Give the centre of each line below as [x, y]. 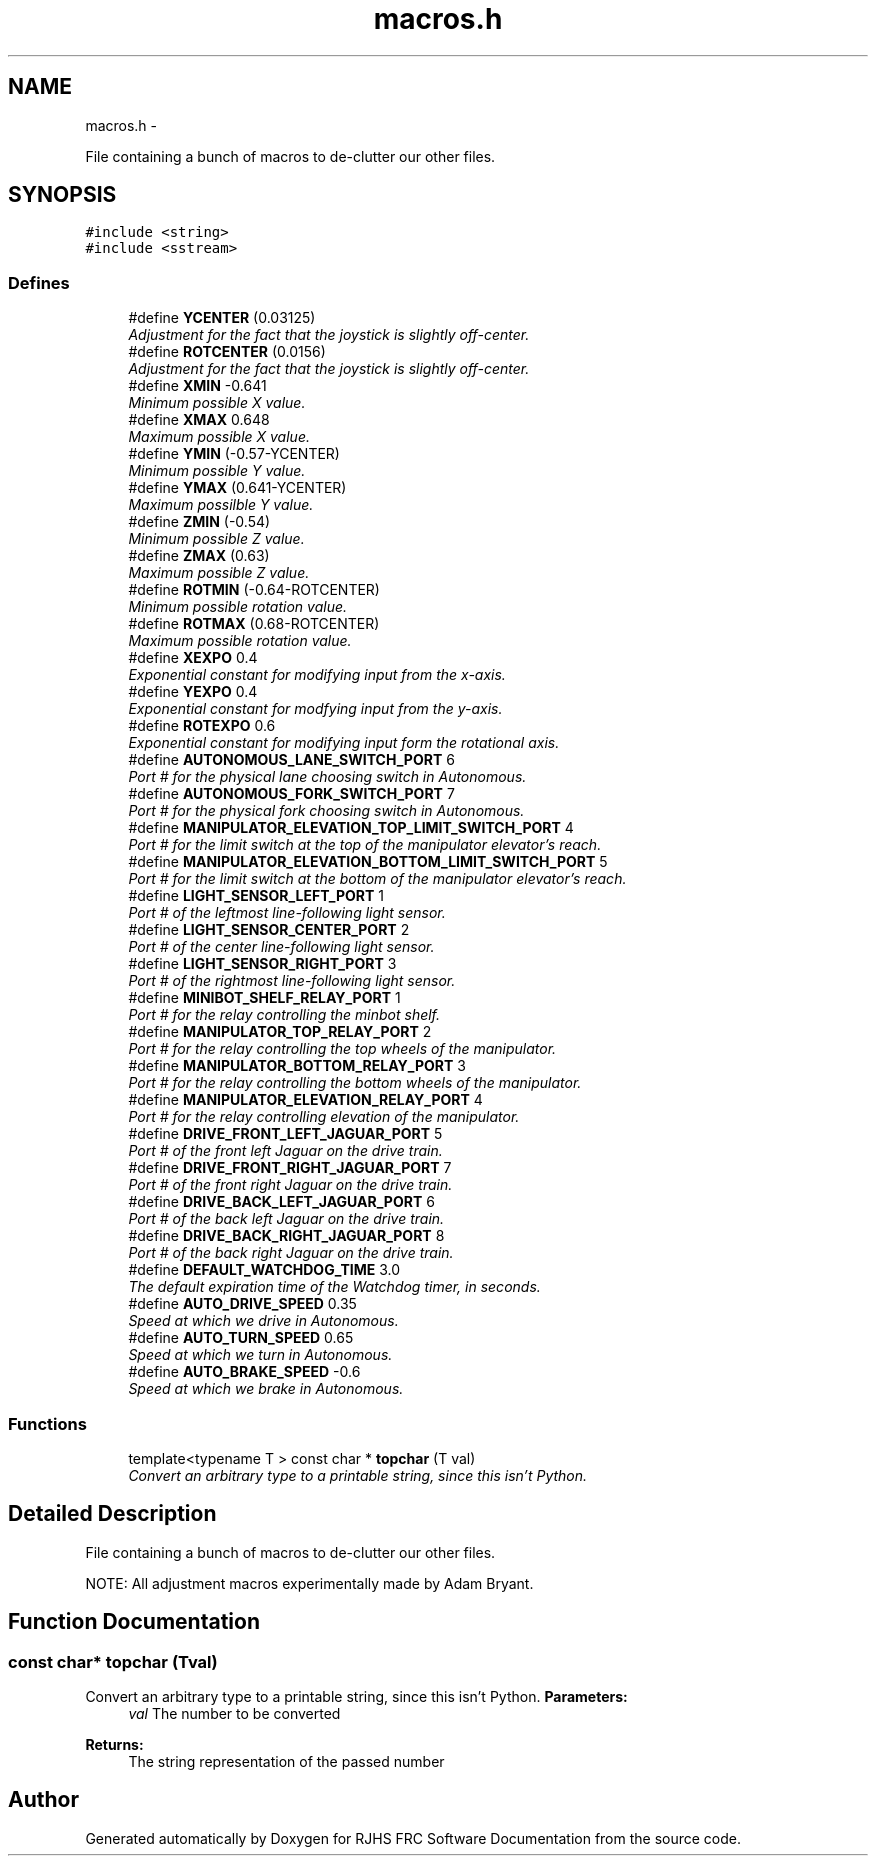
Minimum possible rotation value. [238, 607]
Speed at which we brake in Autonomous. [266, 1389]
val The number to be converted [234, 1713]
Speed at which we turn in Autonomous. [260, 1355]
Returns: [114, 1744]
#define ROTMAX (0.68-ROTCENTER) [254, 624]
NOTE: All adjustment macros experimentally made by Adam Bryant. [309, 1583]
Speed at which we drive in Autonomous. [263, 1321]
